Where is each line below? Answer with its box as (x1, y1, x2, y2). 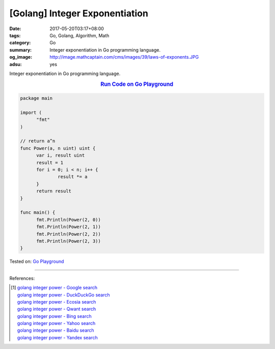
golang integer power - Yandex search (17, 334, 98, 340)
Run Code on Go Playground (100, 81, 174, 88)
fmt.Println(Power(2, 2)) (36, 231, 101, 237)
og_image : (9, 54, 33, 60)
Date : (9, 26, 21, 32)
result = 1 (36, 160, 64, 165)
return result (36, 188, 71, 194)
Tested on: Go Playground (9, 258, 64, 265)
